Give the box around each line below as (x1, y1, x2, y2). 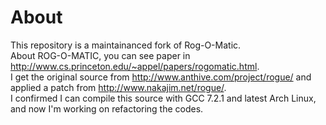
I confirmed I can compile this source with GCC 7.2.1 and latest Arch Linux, (10, 92, 317, 104)
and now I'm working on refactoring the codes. (10, 102, 204, 115)
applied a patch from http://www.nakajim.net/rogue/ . (10, 81, 227, 93)
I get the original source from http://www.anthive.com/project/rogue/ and (10, 71, 312, 83)
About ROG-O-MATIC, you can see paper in (10, 49, 191, 61)
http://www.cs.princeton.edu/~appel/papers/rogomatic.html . (10, 60, 260, 72)
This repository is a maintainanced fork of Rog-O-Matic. (10, 39, 242, 51)
